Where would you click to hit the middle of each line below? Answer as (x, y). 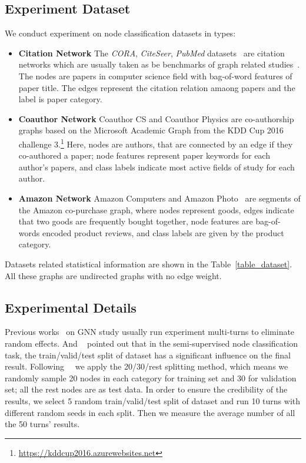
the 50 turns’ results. (42, 424)
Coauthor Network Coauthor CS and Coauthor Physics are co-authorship (156, 118)
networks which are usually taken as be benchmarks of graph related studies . (159, 64)
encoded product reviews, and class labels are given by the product (163, 232)
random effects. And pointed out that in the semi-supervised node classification (151, 343)
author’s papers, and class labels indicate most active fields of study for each (157, 167)
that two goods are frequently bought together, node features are (136, 221)
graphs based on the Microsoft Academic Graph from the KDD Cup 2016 (151, 130)
